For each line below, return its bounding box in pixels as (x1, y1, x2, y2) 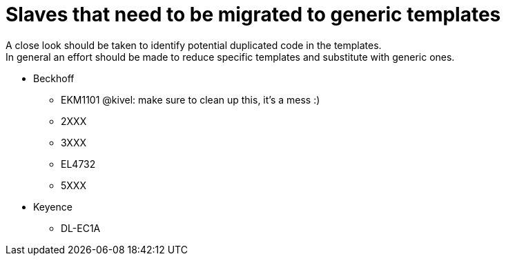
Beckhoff (33, 72, 75, 84)
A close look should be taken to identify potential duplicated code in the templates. (6, 39, 382, 51)
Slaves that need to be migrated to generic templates (6, 3, 501, 26)
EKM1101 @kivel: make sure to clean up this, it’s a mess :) (61, 93, 320, 106)
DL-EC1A (61, 222, 101, 234)
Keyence (33, 200, 72, 213)
